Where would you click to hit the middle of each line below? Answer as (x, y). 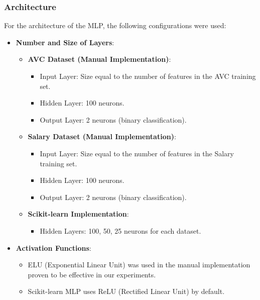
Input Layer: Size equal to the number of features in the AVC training (148, 76)
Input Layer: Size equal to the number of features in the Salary (137, 153)
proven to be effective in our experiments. (92, 274)
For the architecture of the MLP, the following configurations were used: (115, 25)
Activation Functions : (53, 247)
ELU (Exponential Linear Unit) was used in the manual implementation (139, 265)
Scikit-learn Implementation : (78, 214)
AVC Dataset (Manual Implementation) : (99, 59)
